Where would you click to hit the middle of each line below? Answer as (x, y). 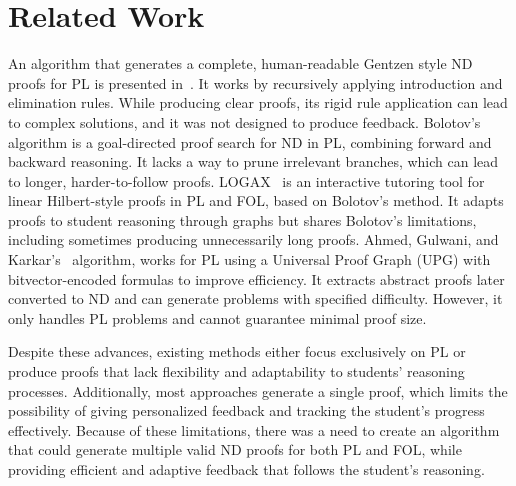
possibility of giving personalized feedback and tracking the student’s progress (246, 410)
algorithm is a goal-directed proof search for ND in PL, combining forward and (250, 141)
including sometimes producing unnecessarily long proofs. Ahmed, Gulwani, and (253, 239)
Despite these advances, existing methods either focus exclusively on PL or (237, 351)
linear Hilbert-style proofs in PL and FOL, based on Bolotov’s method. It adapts (256, 200)
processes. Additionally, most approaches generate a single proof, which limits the (258, 390)
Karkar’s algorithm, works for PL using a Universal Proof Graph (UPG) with (249, 259)
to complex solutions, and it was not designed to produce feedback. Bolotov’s (244, 121)
